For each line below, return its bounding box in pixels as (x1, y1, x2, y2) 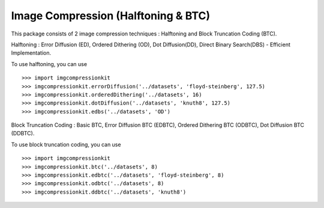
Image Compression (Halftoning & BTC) (11, 9, 211, 22)
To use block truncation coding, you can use (11, 141, 121, 148)
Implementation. (11, 49, 52, 57)
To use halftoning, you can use (11, 60, 87, 67)
